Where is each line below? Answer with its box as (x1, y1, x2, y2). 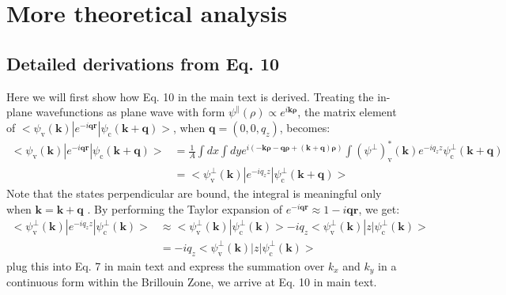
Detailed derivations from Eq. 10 (6, 51, 280, 75)
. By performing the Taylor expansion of (87, 200, 283, 217)
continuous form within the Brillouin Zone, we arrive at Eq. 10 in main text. (6, 274, 377, 290)
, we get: (358, 200, 400, 217)
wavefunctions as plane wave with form (36, 104, 225, 120)
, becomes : (279, 119, 330, 135)
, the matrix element (297, 104, 397, 120)
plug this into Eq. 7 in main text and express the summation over (6, 257, 325, 274)
